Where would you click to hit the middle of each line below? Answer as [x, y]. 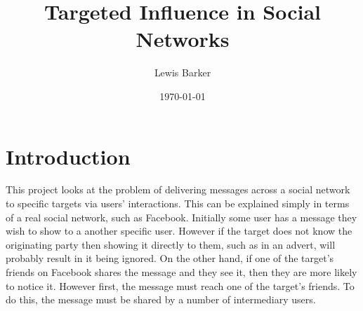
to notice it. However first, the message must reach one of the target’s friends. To [180, 285]
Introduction [68, 156]
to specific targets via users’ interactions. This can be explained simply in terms [178, 203]
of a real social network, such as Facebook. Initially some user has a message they [181, 217]
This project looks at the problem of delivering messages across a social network [178, 189]
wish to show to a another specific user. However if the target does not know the [179, 231]
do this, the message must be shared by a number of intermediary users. [161, 299]
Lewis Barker [183, 72]
